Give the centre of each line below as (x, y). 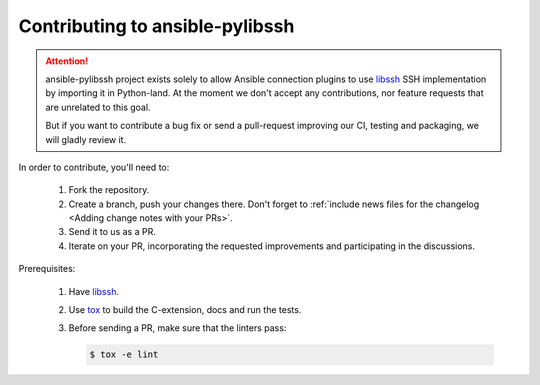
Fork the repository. (109, 190)
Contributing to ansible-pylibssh (156, 26)
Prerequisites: (47, 269)
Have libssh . (94, 291)
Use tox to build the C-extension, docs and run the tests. (185, 310)
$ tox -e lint (124, 354)
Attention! (67, 61)
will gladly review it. (86, 139)
